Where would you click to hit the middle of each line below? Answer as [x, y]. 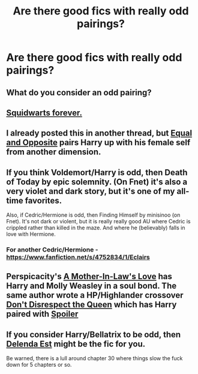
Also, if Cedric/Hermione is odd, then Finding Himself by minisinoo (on [93, 215]
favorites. [43, 200]
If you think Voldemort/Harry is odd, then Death [97, 172]
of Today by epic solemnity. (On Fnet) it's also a [97, 182]
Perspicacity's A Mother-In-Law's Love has [89, 276]
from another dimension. [54, 152]
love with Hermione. [31, 234]
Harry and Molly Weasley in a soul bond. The [91, 286]
